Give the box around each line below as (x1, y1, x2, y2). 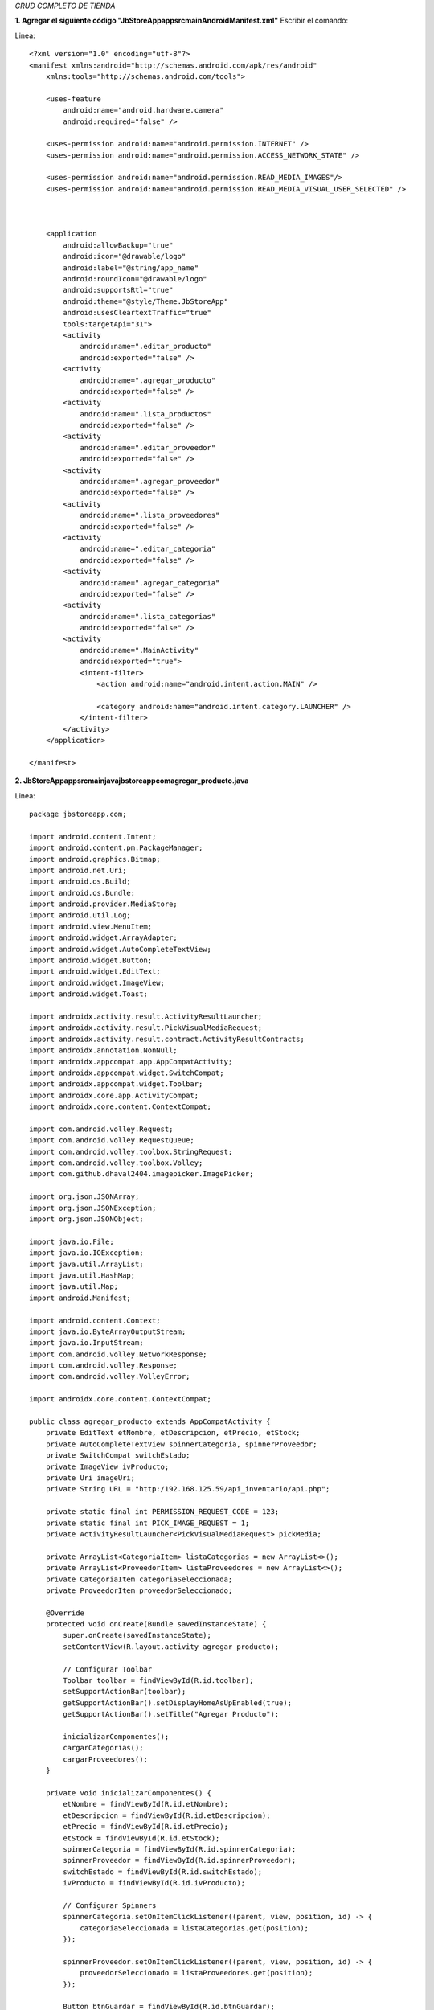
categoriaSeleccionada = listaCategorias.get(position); (80, 1923, 309, 1933)
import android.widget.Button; (29, 956, 153, 965)
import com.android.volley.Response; (29, 1361, 178, 1370)
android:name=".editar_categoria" (80, 544, 216, 554)
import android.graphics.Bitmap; (29, 855, 161, 863)
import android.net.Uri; (29, 865, 127, 875)
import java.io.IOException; (29, 1249, 144, 1257)
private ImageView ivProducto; (45, 1462, 170, 1471)
